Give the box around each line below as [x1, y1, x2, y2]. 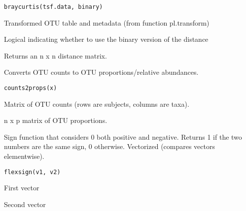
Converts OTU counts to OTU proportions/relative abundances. [4, 67, 199, 77]
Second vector [4, 199, 46, 209]
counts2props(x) [4, 85, 57, 92]
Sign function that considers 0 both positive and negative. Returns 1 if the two [4, 131, 242, 142]
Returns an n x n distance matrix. [4, 50, 107, 60]
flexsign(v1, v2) [4, 168, 61, 176]
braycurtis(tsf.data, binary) [4, 3, 103, 10]
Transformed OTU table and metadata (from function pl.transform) [4, 17, 210, 28]
